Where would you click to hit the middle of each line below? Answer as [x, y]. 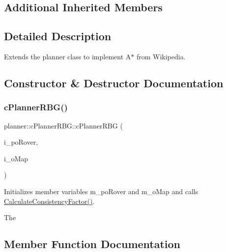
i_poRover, [21, 142]
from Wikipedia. [161, 56]
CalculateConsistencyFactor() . [49, 201]
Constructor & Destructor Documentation [114, 83]
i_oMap [16, 158]
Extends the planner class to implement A [68, 56]
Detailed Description [58, 36]
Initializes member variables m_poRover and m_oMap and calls [101, 191]
